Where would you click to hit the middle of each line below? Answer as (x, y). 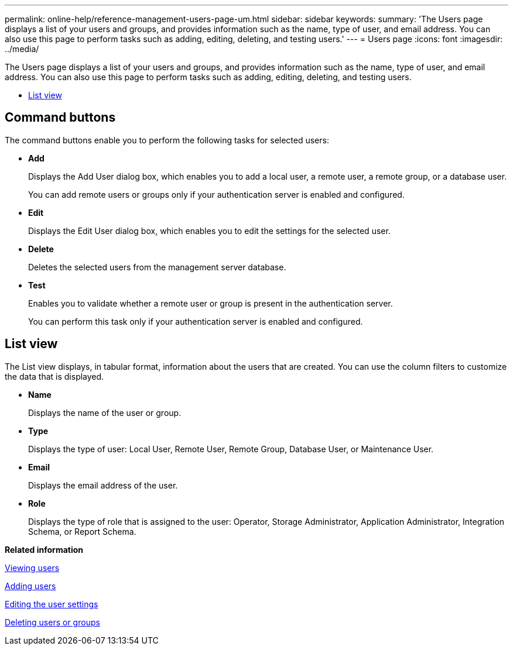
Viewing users (32, 568)
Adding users (30, 586)
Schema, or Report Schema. (82, 531)
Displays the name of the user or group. (105, 412)
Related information (44, 549)
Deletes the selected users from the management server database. (157, 267)
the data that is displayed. (54, 376)
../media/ (22, 49)
